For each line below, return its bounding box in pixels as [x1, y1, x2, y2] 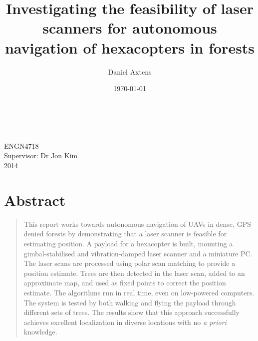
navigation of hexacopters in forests [4, 37, 255, 58]
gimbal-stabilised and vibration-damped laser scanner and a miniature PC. [23, 248, 253, 258]
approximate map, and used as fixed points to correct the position [23, 277, 226, 288]
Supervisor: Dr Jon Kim [4, 150, 78, 161]
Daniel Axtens [108, 66, 152, 77]
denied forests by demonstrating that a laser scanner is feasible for [23, 228, 227, 239]
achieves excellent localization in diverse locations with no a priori [23, 316, 227, 327]
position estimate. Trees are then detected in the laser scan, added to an [23, 267, 245, 278]
